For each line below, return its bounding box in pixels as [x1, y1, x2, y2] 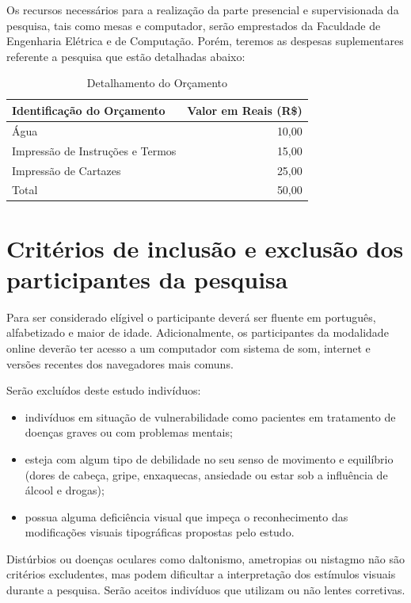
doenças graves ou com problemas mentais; [25, 424, 233, 441]
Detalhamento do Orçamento [86, 74, 227, 91]
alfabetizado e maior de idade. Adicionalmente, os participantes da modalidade [6, 324, 389, 341]
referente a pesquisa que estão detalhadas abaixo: [6, 48, 245, 64]
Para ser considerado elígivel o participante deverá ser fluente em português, [6, 308, 376, 325]
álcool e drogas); [25, 482, 105, 498]
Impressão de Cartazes [12, 162, 121, 178]
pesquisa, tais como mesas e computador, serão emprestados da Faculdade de [6, 17, 381, 33]
